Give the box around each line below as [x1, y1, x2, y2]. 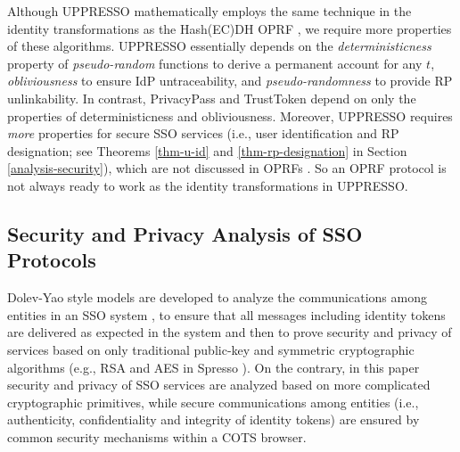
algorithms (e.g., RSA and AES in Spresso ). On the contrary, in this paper [7, 357, 420, 376]
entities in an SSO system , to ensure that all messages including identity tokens [7, 305, 446, 324]
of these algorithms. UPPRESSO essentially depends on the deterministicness [7, 37, 431, 55]
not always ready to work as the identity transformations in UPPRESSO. [7, 176, 408, 194]
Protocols [7, 246, 96, 274]
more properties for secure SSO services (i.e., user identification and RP [7, 124, 399, 143]
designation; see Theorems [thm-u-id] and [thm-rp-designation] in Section [7, 141, 407, 160]
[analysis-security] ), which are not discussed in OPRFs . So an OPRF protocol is [7, 159, 447, 177]
